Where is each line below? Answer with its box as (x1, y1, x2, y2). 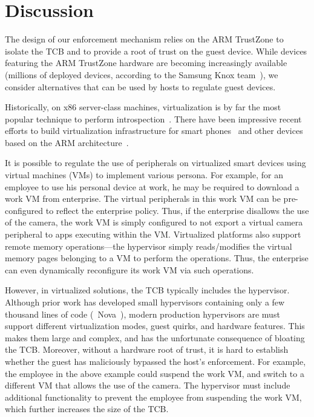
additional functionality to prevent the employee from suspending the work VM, (5, 390, 302, 403)
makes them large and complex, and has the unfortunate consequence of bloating (5, 331, 305, 344)
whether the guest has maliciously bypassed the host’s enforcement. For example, (5, 355, 306, 367)
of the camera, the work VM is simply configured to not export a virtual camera (5, 216, 303, 229)
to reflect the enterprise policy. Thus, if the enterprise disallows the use (45, 204, 309, 216)
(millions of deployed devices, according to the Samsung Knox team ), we (5, 68, 278, 81)
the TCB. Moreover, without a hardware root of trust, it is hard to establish (5, 343, 289, 356)
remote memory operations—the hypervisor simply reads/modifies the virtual (5, 239, 292, 252)
